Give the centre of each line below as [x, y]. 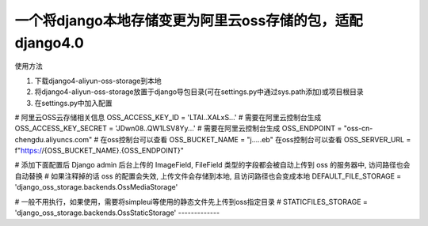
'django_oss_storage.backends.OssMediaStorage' [96, 187]
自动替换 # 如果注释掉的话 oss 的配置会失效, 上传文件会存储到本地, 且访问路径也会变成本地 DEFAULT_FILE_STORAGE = [208, 176]
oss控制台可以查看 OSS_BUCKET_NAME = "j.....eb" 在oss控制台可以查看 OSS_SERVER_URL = [259, 139]
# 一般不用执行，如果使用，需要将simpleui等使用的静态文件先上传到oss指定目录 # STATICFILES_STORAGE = [191, 202]
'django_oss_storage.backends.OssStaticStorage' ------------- [117, 213]
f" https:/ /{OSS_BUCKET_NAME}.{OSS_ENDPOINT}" [99, 151]
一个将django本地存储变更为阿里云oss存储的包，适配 [189, 21]
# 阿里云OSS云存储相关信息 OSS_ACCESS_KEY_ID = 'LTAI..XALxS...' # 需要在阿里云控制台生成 [168, 117]
